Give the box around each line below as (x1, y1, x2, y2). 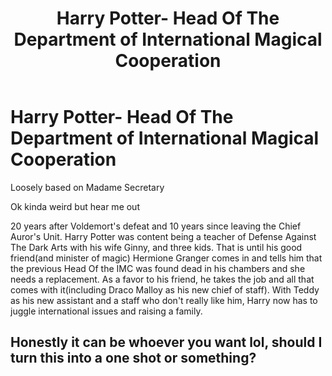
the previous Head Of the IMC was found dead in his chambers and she (10, 262, 306, 274)
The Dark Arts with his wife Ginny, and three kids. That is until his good (10, 241, 303, 253)
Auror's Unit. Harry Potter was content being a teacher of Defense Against (10, 230, 317, 242)
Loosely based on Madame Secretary (10, 181, 165, 193)
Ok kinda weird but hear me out (10, 200, 140, 212)
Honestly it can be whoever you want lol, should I (10, 334, 323, 351)
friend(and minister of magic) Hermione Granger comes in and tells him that (10, 252, 323, 264)
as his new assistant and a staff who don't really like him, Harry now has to (10, 294, 318, 306)
